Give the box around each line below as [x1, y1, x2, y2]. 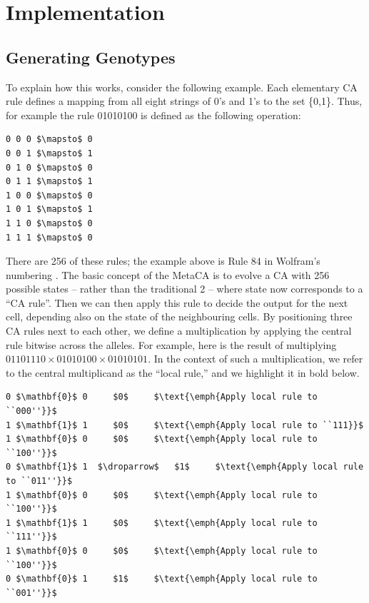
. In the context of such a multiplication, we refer [148, 351, 363, 366]
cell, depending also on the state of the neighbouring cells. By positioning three [6, 309, 353, 324]
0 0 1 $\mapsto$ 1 [6, 148, 93, 158]
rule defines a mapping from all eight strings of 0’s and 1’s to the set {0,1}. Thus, [6, 93, 363, 108]
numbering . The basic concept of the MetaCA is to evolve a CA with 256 [6, 267, 330, 282]
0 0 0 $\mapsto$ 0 [6, 134, 93, 145]
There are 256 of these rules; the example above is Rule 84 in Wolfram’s [6, 253, 320, 268]
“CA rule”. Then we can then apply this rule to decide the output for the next [6, 295, 348, 310]
